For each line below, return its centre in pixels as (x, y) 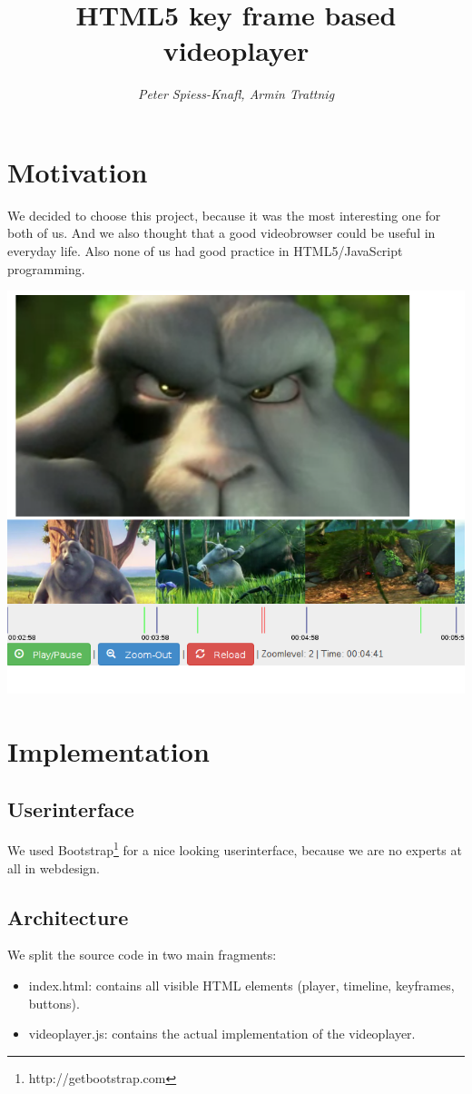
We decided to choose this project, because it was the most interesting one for (224, 215)
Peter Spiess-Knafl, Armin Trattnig (236, 94)
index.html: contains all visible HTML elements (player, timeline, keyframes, (241, 985)
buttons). (54, 1003)
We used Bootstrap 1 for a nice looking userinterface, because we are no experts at (235, 849)
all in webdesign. (54, 867)
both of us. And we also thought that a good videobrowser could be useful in (221, 233)
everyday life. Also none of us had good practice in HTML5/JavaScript (205, 251)
